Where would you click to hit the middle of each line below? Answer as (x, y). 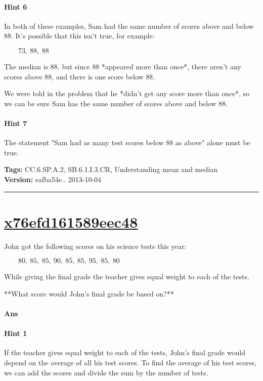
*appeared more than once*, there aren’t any (171, 66)
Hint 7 (16, 123)
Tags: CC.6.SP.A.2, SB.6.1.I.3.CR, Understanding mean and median (111, 169)
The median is (26, 66)
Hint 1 (16, 333)
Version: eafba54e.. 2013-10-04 (53, 179)
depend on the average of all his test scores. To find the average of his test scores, (130, 363)
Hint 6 (16, 6)
